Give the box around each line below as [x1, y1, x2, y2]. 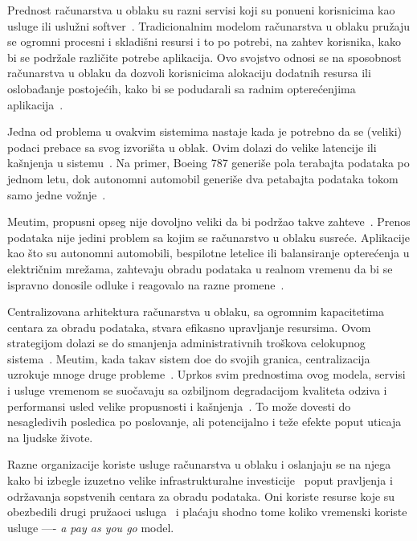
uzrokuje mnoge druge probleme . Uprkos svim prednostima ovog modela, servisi [7, 366, 406, 383]
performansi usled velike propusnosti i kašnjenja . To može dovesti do [7, 397, 351, 414]
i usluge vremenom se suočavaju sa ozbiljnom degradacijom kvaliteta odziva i [7, 382, 387, 399]
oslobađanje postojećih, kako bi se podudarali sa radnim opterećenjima [7, 80, 356, 96]
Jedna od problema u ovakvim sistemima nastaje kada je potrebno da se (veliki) [7, 123, 402, 140]
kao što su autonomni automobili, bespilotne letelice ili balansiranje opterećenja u [7, 244, 410, 261]
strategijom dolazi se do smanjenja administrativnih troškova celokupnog [7, 334, 366, 351]
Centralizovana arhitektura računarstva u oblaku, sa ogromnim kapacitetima [7, 303, 385, 320]
